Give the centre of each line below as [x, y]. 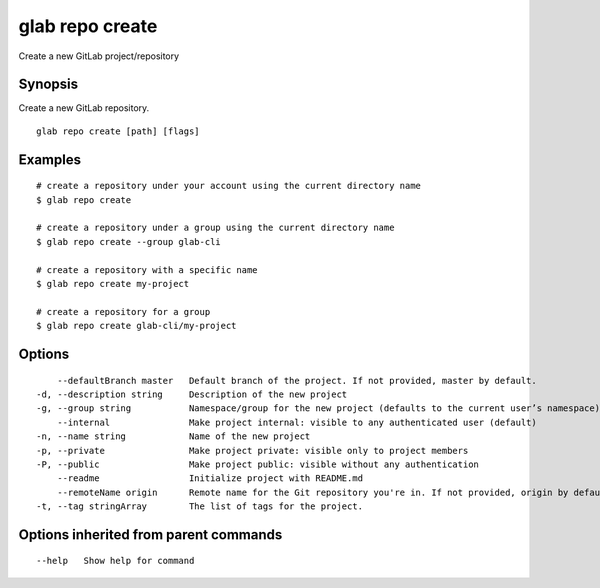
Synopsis [48, 84]
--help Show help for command [115, 561]
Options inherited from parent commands [150, 534]
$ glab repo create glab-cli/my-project [136, 326]
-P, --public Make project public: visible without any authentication [258, 464]
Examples [50, 159]
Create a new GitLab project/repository [99, 56]
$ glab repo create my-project [113, 283]
